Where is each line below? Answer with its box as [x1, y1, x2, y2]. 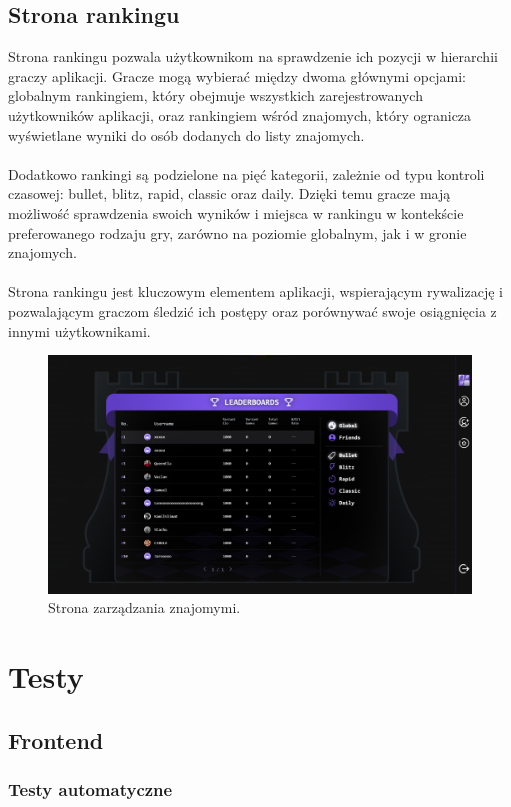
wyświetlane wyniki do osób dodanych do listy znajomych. [8, 124, 365, 145]
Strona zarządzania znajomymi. [48, 597, 241, 618]
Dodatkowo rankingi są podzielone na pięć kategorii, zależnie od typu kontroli [8, 163, 485, 184]
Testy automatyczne [8, 776, 173, 801]
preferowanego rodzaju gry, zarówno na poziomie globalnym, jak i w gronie [8, 222, 467, 243]
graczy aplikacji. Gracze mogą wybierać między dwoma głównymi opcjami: [8, 65, 466, 86]
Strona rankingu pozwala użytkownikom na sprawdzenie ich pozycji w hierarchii [8, 46, 498, 67]
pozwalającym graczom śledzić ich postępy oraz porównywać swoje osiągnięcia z [8, 300, 497, 321]
